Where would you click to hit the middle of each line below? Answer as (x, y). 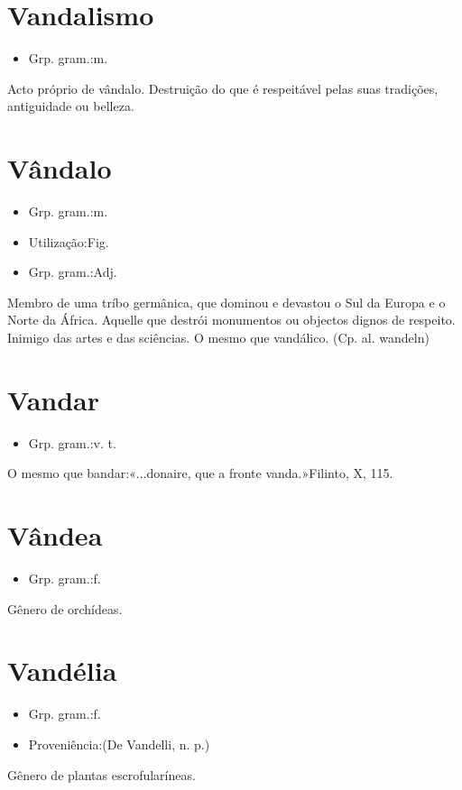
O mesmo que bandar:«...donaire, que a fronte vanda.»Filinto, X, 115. (200, 473)
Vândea (55, 535)
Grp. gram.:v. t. (72, 442)
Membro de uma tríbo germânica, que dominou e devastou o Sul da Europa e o (226, 302)
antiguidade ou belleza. (71, 106)
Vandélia (62, 671)
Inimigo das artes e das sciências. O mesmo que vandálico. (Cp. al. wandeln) (218, 337)
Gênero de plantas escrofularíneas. (102, 774)
